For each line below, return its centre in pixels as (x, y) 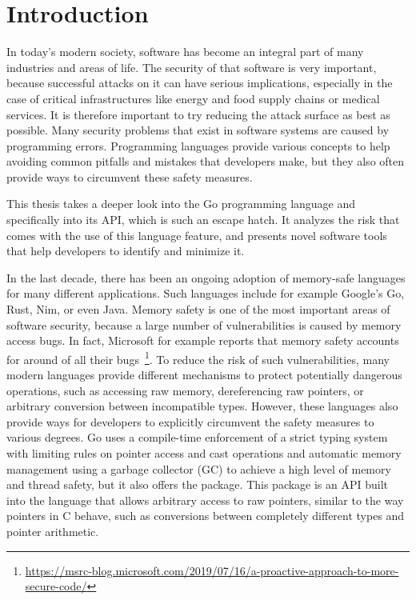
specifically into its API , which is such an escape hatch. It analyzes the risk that (203, 220)
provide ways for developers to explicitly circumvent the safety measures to (190, 421)
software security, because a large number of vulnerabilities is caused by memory (204, 324)
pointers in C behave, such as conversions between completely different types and (206, 516)
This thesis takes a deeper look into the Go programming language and (181, 204)
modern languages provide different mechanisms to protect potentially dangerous (204, 375)
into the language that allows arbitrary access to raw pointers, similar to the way (205, 500)
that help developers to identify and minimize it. (126, 251)
